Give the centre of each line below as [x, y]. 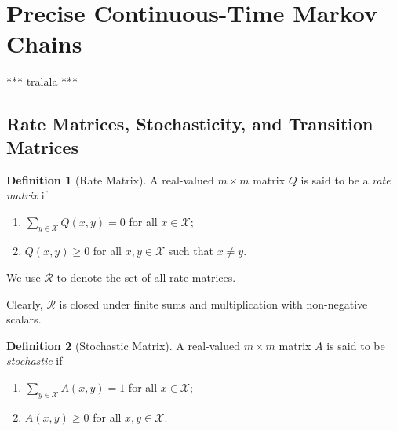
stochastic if [35, 361]
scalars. [24, 319]
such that [191, 251]
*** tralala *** [42, 81]
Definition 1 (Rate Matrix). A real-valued [110, 179]
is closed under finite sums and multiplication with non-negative [213, 303]
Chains [44, 44]
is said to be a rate [346, 179]
